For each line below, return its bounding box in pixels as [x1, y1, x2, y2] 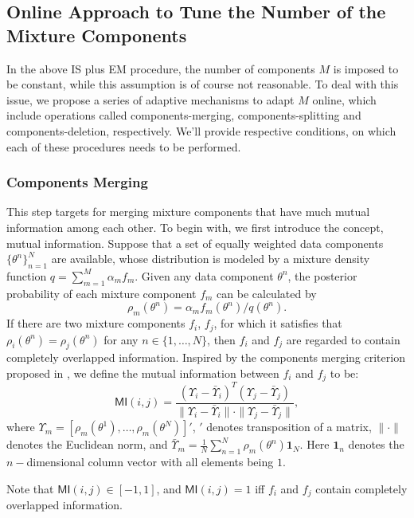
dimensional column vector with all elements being [26, 453, 274, 470]
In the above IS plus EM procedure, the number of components [6, 60, 315, 77]
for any [103, 331, 139, 347]
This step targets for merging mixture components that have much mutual [6, 203, 370, 220]
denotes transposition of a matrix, [206, 418, 372, 435]
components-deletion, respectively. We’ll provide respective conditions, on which [6, 122, 396, 139]
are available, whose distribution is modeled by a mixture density [51, 250, 370, 267]
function [6, 267, 47, 284]
